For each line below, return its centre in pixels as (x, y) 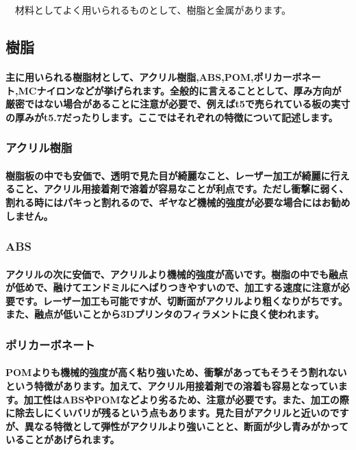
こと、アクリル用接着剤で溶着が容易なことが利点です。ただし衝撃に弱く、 (182, 189)
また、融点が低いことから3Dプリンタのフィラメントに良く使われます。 (165, 314)
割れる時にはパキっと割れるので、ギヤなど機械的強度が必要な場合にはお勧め (178, 202)
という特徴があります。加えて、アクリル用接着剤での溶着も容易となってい (172, 386)
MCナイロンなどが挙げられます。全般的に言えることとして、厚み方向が (180, 90)
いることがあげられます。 (63, 439)
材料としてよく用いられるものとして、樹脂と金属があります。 (153, 10)
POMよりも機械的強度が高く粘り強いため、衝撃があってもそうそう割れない (176, 372)
